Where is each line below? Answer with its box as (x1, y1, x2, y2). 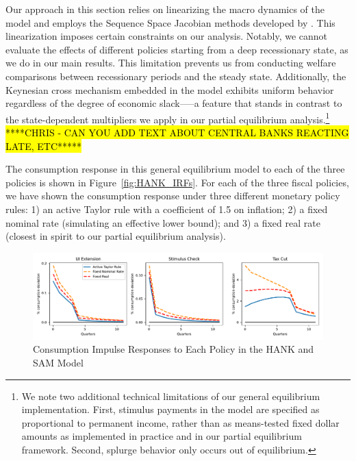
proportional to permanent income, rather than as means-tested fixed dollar (21, 415, 340, 429)
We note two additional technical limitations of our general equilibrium (21, 388, 320, 403)
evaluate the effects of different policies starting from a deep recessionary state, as (5, 42, 348, 56)
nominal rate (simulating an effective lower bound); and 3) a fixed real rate (5, 215, 320, 229)
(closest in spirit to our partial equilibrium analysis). (5, 229, 226, 243)
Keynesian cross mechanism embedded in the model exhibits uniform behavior (5, 82, 334, 97)
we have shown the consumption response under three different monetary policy (5, 188, 340, 203)
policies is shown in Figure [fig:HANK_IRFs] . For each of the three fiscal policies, (5, 175, 349, 189)
